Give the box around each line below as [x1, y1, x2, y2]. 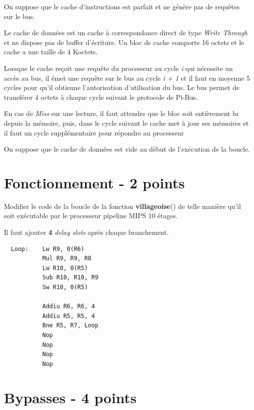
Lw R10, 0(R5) [42, 264, 88, 272]
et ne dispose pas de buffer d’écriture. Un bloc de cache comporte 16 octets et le [4, 37, 244, 47]
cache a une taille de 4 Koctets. [4, 46, 98, 57]
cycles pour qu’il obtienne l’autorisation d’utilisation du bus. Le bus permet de [4, 82, 240, 92]
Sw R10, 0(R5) [42, 284, 88, 291]
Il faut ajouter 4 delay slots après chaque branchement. [4, 227, 169, 237]
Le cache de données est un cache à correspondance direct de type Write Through [4, 27, 248, 38]
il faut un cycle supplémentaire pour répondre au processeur [4, 127, 184, 137]
